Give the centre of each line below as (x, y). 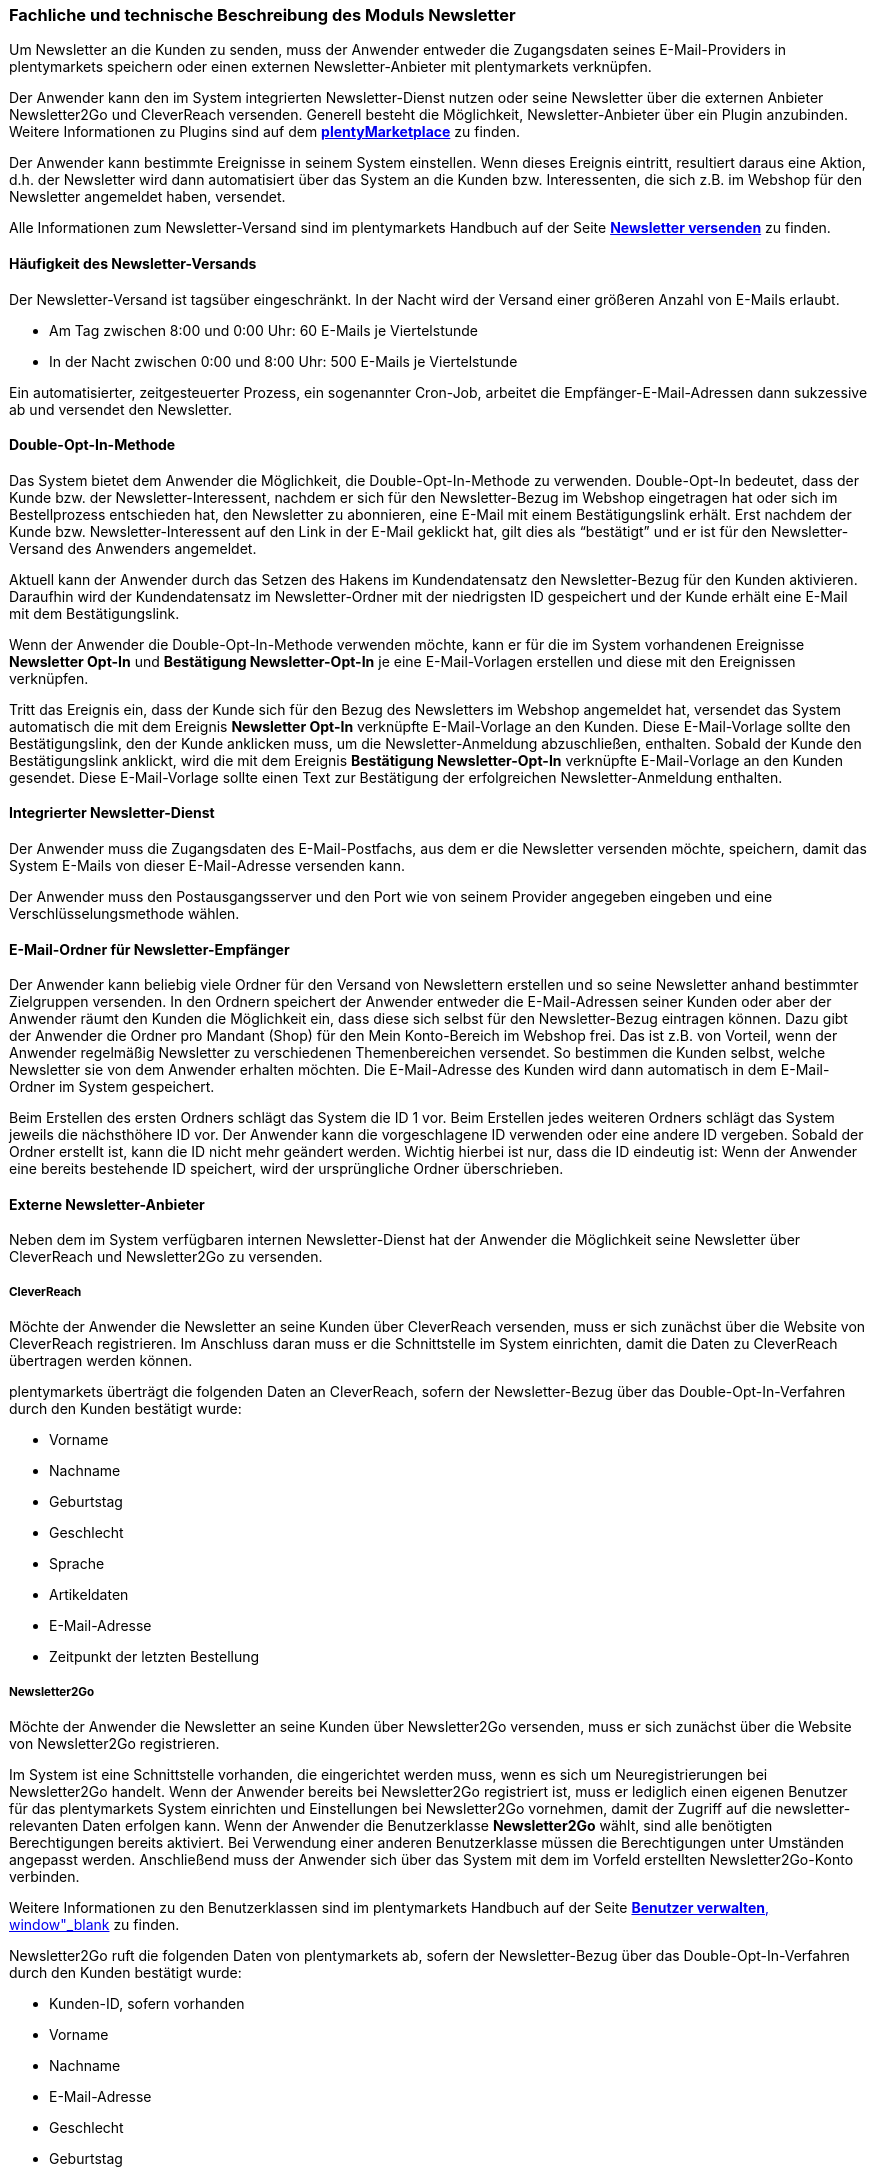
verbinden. (44, 1877)
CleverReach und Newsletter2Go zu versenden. (166, 1257)
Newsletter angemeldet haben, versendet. (147, 197)
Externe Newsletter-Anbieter (107, 1204)
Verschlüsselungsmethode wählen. (124, 914)
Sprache (77, 1564)
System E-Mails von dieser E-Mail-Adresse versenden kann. (207, 866)
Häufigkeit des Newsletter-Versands (133, 263)
